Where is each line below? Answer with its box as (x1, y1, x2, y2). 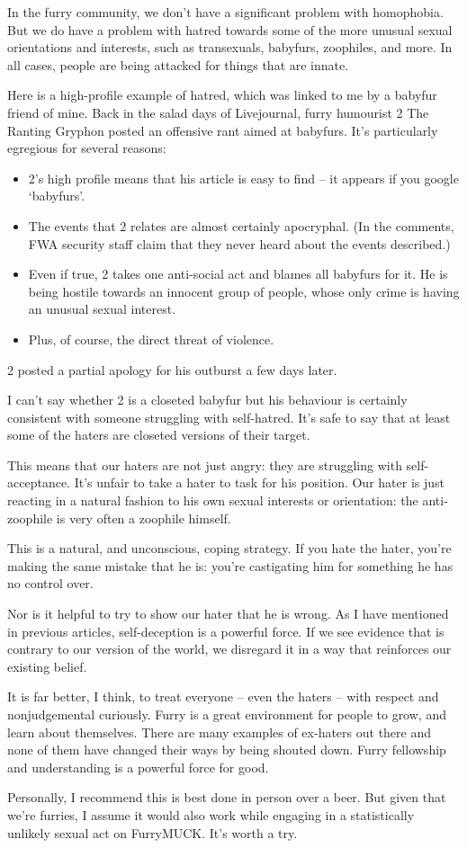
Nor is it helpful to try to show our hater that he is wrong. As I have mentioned (7, 604, 449, 623)
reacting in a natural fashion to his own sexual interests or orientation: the (7, 491, 418, 510)
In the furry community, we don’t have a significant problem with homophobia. (7, 3, 444, 21)
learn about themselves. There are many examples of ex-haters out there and (7, 722, 432, 741)
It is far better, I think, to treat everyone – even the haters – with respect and (7, 687, 439, 706)
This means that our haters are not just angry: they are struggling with (7, 455, 402, 474)
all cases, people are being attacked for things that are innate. (7, 55, 349, 74)
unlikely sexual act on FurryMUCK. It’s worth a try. (7, 823, 298, 842)
